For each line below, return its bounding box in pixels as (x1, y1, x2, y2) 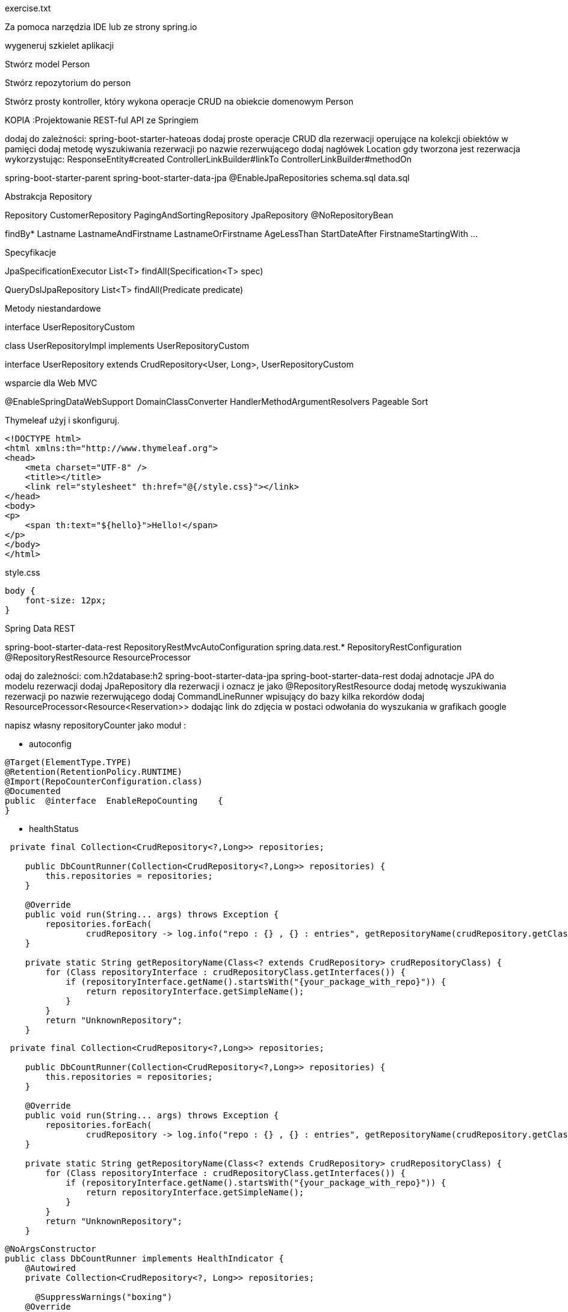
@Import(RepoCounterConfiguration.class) (5, 777, 203, 786)
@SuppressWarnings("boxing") (35, 1292, 173, 1302)
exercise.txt (5, 3, 51, 13)
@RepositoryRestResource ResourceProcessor (5, 652, 191, 662)
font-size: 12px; (25, 596, 106, 605)
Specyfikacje (5, 247, 57, 257)
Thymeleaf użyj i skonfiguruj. (5, 415, 120, 425)
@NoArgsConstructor (5, 1244, 96, 1254)
